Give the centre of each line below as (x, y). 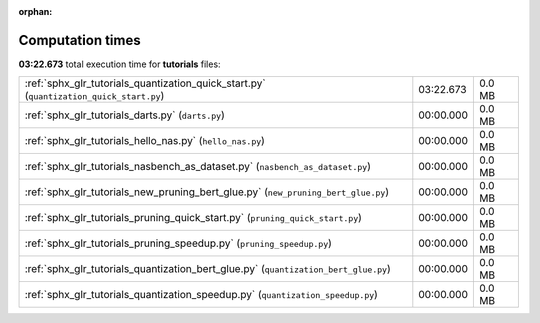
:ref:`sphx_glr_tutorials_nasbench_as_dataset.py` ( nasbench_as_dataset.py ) (198, 167)
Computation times (79, 40)
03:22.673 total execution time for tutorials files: (119, 64)
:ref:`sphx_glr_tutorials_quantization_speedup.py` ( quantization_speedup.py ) (201, 295)
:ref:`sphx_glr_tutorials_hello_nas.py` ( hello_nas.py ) (144, 141)
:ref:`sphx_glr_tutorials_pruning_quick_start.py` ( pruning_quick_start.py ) (193, 218)
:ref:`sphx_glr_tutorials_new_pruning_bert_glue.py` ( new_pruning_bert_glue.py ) (207, 192)
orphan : (35, 11)
